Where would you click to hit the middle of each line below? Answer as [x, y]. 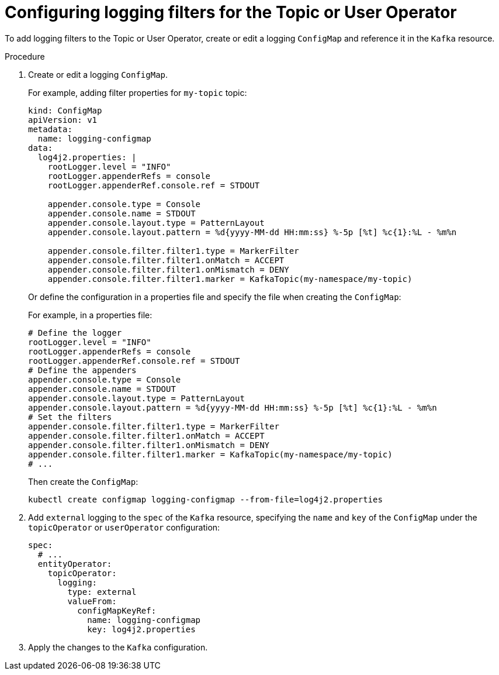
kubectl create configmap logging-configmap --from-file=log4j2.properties [205, 499]
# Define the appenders [82, 370]
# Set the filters [70, 417]
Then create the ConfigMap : [83, 481]
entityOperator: [75, 564]
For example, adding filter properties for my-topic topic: [138, 92]
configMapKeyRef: [117, 610]
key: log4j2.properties [141, 629]
